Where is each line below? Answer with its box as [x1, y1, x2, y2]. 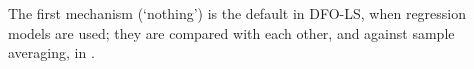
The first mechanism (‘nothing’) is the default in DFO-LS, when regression [8, 3, 467, 23]
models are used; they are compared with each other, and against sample [8, 22, 455, 43]
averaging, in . [8, 42, 95, 63]
